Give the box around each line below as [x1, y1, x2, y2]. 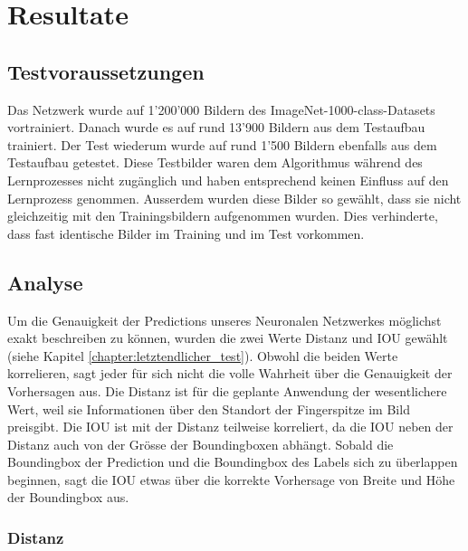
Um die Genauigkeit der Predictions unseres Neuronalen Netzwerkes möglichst [7, 310, 442, 329]
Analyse [7, 268, 83, 296]
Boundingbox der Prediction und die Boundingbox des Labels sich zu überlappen [7, 452, 458, 471]
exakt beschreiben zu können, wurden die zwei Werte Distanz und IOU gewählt [7, 328, 448, 347]
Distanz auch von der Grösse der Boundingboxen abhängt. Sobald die [7, 434, 394, 453]
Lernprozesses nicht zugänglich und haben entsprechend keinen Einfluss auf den [7, 170, 449, 189]
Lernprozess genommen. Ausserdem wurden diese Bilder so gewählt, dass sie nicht [7, 188, 462, 207]
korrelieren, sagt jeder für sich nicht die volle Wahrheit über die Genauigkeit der [7, 364, 453, 383]
